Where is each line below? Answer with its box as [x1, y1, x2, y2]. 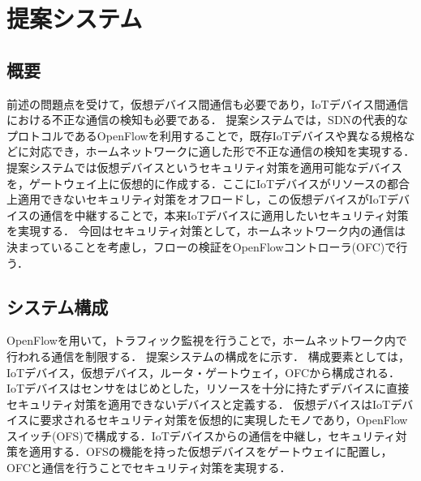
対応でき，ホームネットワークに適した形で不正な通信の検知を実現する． [28, 143, 415, 160]
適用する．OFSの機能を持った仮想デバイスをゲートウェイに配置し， [28, 443, 393, 460]
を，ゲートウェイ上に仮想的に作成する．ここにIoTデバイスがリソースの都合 [6, 174, 410, 191]
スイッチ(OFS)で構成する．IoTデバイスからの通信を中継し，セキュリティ [6, 427, 396, 444]
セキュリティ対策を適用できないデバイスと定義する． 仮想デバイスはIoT [6, 395, 391, 412]
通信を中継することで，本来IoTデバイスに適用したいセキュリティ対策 [40, 206, 409, 223]
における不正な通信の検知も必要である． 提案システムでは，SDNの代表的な [6, 111, 409, 128]
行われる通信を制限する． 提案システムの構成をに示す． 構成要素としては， [6, 347, 410, 364]
